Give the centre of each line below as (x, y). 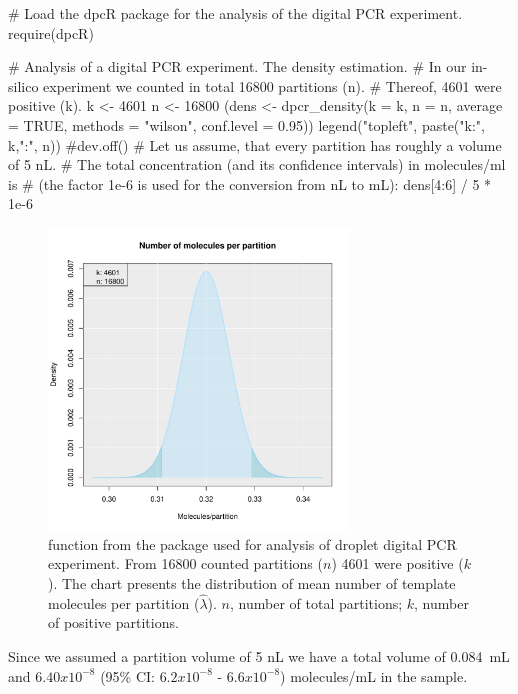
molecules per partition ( (124, 602)
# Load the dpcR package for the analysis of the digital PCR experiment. (235, 13)
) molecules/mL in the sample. (374, 675)
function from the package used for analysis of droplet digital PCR (252, 543)
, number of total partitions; (316, 602)
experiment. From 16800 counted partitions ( (185, 563)
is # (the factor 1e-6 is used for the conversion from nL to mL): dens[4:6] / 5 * (250, 183)
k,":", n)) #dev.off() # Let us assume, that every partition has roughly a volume (255, 144)
